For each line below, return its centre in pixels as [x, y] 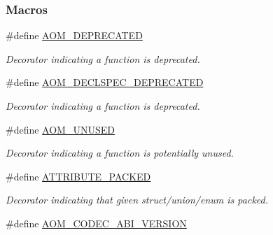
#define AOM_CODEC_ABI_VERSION [96, 223]
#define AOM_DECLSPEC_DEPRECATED [105, 82]
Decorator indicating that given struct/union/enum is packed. [137, 200]
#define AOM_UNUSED [60, 129]
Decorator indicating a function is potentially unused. [120, 153]
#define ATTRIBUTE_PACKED [78, 176]
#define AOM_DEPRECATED [74, 35]
